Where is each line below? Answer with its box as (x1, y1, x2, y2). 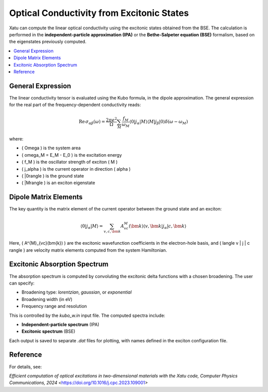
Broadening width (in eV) (21, 296, 73, 302)
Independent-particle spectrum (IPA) (21, 321, 99, 327)
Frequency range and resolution (21, 303, 87, 309)
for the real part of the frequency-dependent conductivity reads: (9, 102, 141, 108)
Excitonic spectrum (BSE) (21, 328, 75, 334)
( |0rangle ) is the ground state (21, 173, 84, 179)
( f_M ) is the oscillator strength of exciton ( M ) (21, 159, 118, 165)
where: (9, 136, 24, 142)
